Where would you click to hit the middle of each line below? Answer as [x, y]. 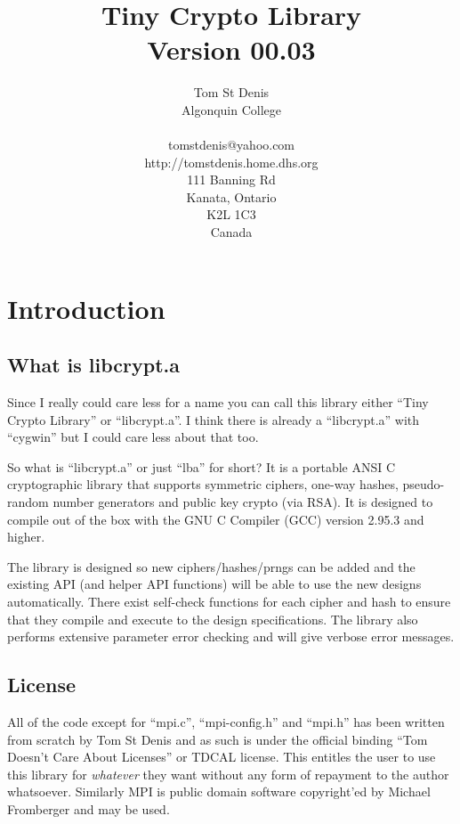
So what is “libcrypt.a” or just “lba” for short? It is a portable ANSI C [202, 466]
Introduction [86, 308]
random [28, 502]
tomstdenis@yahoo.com [231, 145]
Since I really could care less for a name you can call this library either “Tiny [218, 402]
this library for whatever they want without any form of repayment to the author [228, 774]
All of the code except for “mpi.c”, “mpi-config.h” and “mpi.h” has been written [226, 721]
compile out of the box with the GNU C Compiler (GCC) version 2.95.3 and [216, 519]
